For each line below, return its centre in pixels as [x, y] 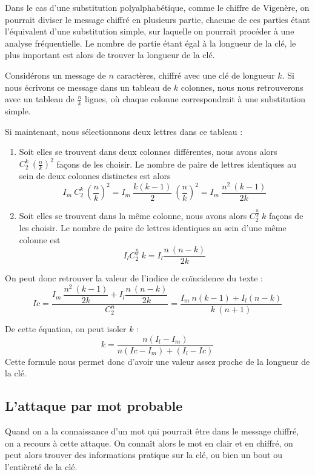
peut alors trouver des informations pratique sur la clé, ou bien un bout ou [144, 455]
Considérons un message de [55, 75]
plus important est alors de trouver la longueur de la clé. [110, 55]
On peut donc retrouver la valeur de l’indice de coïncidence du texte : [134, 278]
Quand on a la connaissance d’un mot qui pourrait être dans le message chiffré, [152, 431]
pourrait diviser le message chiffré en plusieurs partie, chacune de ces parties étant [157, 19]
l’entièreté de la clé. [41, 466]
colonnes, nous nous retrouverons [242, 87]
